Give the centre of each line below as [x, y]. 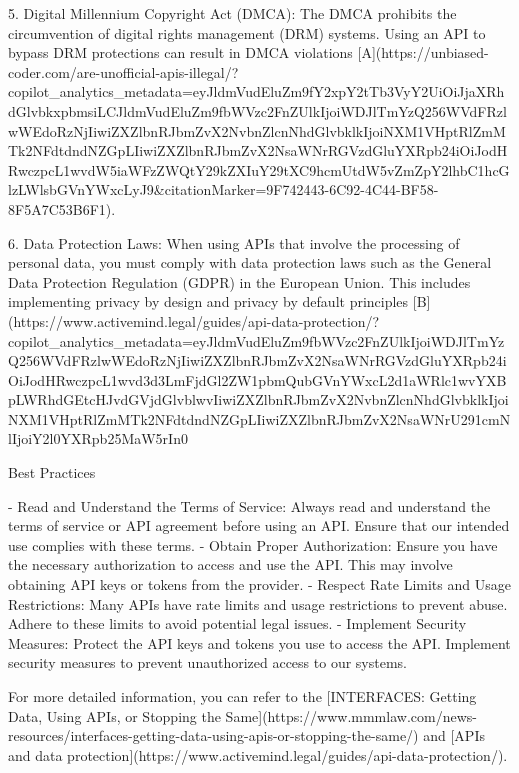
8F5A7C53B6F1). [62, 208]
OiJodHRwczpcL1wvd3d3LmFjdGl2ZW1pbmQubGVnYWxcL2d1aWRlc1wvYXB [257, 379]
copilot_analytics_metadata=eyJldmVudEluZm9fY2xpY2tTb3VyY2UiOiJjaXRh [256, 91]
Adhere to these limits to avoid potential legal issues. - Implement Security [237, 623]
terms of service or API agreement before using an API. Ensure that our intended [259, 525]
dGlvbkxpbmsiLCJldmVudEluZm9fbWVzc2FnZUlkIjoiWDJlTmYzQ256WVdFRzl [257, 110]
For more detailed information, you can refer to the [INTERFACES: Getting [242, 696]
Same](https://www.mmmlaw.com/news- [351, 715]
